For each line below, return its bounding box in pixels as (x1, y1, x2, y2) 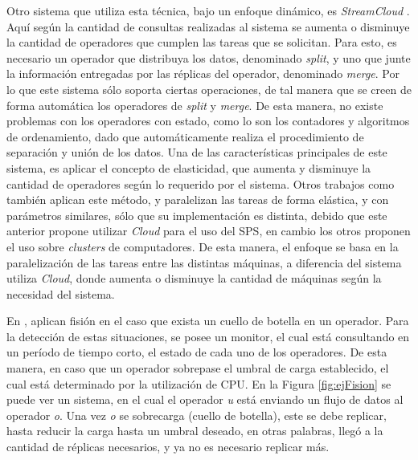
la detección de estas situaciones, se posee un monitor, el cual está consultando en (6, 328, 410, 344)
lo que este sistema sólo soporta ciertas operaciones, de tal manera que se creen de (6, 80, 412, 97)
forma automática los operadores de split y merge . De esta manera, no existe (6, 96, 383, 113)
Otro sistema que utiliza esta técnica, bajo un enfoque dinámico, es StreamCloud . (6, 2, 410, 18)
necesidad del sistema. (6, 285, 115, 302)
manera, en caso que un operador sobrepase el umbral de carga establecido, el (6, 360, 389, 377)
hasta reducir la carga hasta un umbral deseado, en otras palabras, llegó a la (6, 422, 383, 439)
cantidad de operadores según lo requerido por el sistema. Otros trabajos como (6, 175, 395, 192)
